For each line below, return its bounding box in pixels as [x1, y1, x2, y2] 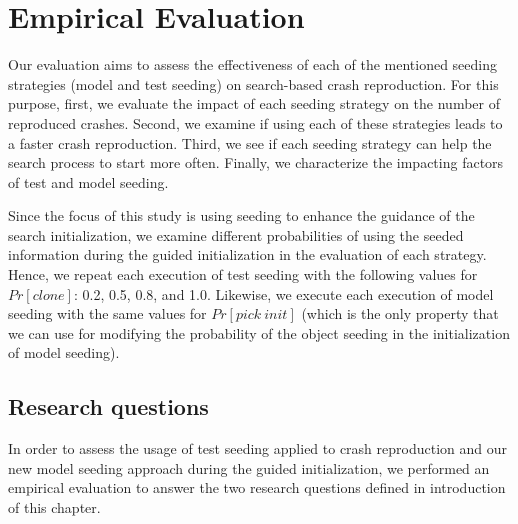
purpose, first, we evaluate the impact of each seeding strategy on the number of [8, 93, 500, 114]
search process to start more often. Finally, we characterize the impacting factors [8, 152, 504, 173]
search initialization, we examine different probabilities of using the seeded [8, 224, 464, 245]
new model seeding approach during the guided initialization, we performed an [8, 457, 490, 478]
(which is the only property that [301, 303, 499, 324]
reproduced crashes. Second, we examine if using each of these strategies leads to [8, 112, 503, 133]
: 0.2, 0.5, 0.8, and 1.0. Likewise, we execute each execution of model [73, 283, 494, 304]
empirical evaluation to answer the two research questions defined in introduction [8, 477, 506, 498]
